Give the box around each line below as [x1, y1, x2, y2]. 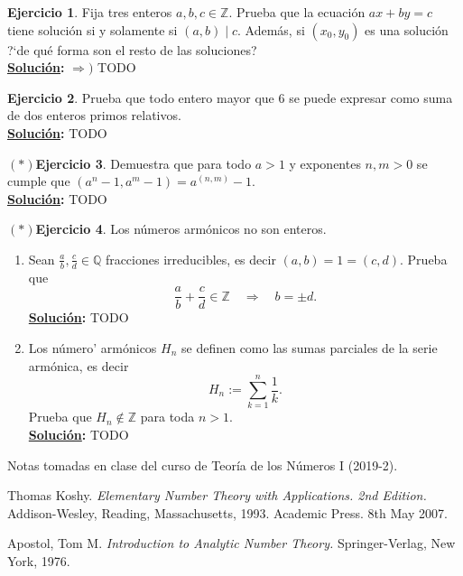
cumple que [7, 172, 70, 190]
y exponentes [289, 153, 361, 172]
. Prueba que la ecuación [228, 3, 366, 21]
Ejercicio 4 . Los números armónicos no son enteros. [35, 219, 327, 238]
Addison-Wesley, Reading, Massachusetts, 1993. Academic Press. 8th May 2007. [7, 503, 448, 522]
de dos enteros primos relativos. [7, 106, 181, 125]
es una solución [365, 20, 449, 39]
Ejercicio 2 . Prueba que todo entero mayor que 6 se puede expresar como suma [7, 88, 453, 107]
